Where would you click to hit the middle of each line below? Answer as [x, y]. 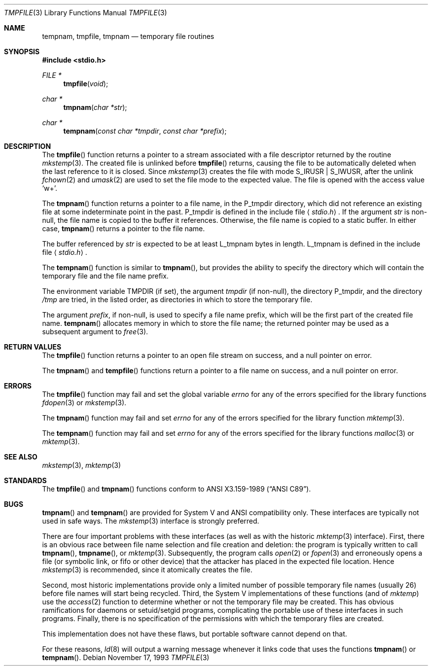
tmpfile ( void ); [86, 84]
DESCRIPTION [28, 146]
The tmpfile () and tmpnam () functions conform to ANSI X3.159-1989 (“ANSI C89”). [177, 489]
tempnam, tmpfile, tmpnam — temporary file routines [128, 36]
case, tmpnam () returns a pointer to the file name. [124, 229]
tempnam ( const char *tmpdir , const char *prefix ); [145, 131]
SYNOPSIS [22, 52]
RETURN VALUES [33, 347]
